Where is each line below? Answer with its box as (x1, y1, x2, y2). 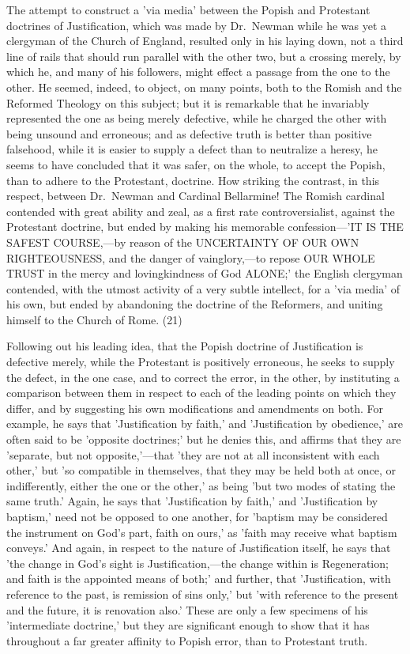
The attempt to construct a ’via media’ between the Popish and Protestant (6, 2, 371, 17)
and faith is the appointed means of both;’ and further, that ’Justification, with (6, 570, 391, 587)
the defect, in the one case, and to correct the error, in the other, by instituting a (6, 369, 400, 385)
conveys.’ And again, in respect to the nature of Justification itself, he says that (6, 539, 391, 556)
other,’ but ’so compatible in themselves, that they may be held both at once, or (6, 462, 397, 478)
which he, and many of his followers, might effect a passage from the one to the (6, 63, 390, 80)
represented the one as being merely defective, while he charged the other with (6, 110, 387, 127)
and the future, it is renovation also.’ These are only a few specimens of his (6, 601, 368, 618)
